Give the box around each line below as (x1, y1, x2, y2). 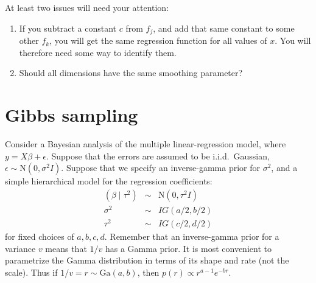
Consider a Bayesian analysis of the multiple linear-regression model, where (5, 137, 286, 150)
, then (137, 265, 160, 278)
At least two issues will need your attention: (5, 1, 169, 13)
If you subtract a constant (19, 21, 117, 34)
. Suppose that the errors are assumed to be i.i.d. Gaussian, (46, 149, 270, 162)
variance (5, 242, 36, 254)
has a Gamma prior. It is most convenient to (105, 242, 272, 254)
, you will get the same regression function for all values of (49, 34, 267, 47)
